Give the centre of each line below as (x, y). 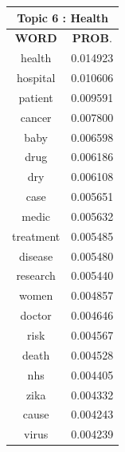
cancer (36, 117)
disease (36, 255)
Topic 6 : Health (62, 17)
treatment (36, 236)
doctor (36, 315)
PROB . (92, 38)
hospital (36, 78)
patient (36, 97)
